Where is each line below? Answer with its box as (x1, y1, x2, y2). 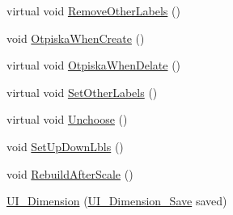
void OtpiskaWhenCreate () (6, 29, 145, 46)
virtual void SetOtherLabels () (6, 83, 158, 100)
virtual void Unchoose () (6, 111, 128, 128)
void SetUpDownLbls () (6, 137, 124, 154)
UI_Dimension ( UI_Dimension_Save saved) (6, 192, 227, 209)
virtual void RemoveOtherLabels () (6, 2, 180, 19)
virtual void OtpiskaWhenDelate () (6, 57, 181, 74)
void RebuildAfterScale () (6, 165, 133, 182)
